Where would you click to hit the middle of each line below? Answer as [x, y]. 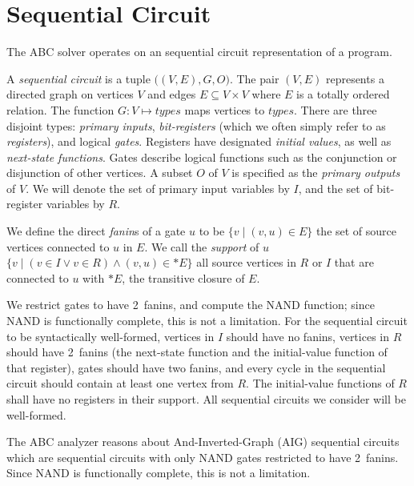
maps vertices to [225, 109]
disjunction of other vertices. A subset [100, 173]
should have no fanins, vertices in [307, 336]
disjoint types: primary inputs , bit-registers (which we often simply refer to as [196, 125]
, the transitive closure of [183, 277]
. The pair [254, 78]
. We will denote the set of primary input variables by [158, 188]
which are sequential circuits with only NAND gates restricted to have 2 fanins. [203, 457]
